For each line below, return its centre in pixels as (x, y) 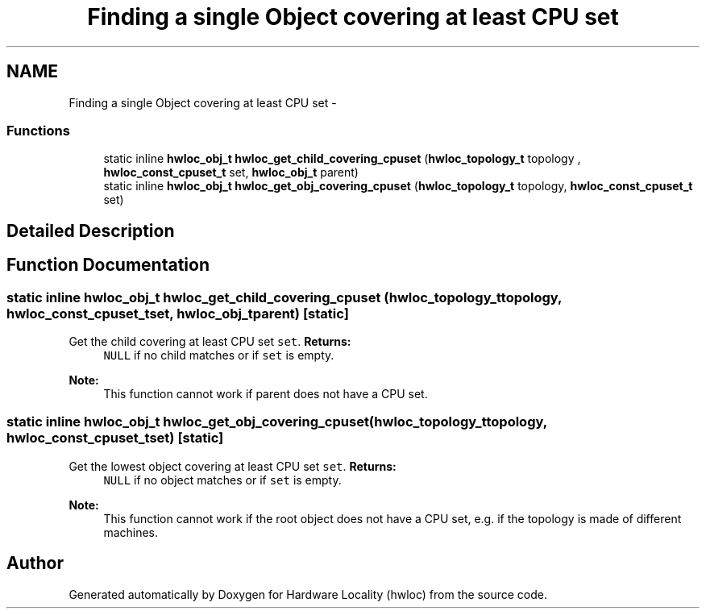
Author (35, 563)
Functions (38, 130)
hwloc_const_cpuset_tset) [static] (115, 438)
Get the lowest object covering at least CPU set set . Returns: (233, 466)
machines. (131, 532)
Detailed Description (91, 231)
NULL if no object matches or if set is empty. (222, 480)
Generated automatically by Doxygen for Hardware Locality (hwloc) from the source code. (308, 594)
